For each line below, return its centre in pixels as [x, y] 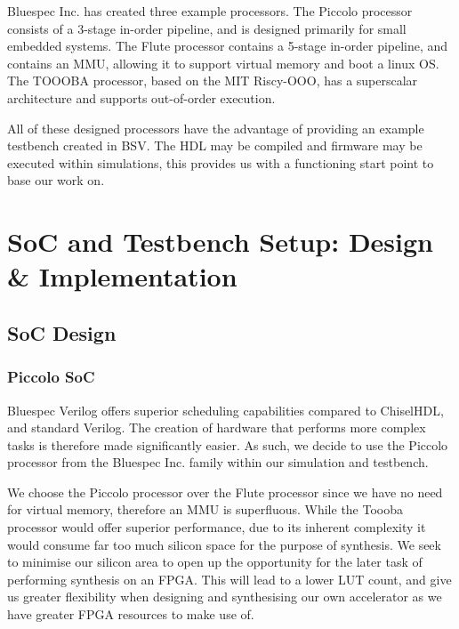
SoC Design [62, 332]
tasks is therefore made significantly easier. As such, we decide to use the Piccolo [228, 444]
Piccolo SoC [51, 377]
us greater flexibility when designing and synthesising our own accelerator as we [225, 597]
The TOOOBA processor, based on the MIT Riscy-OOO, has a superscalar [213, 81]
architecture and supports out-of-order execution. [141, 97]
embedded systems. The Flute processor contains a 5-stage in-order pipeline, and [228, 46]
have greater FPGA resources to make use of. [131, 614]
